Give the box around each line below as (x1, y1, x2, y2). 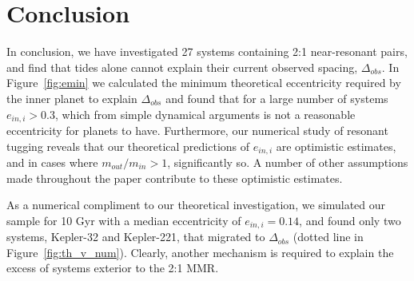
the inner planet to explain (6, 89, 137, 106)
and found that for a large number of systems (165, 89, 388, 106)
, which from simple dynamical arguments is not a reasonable (54, 105, 356, 122)
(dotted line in (293, 228, 364, 245)
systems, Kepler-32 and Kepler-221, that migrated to (6, 228, 265, 245)
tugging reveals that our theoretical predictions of (6, 137, 250, 154)
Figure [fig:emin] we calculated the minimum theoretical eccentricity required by (6, 74, 401, 91)
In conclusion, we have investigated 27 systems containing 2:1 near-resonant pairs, (6, 43, 408, 60)
